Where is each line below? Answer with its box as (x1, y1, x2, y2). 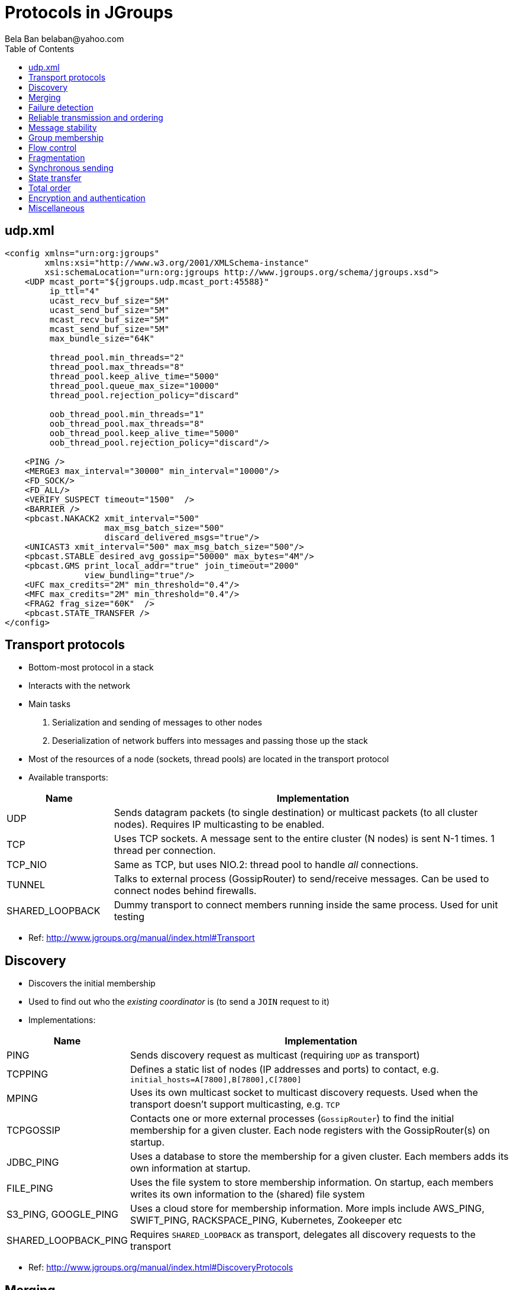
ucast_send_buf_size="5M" (49, 305, 170, 315)
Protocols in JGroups (5, 2, 173, 22)
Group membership (28, 132, 104, 143)
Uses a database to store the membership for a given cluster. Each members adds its (130, 1150, 509, 1163)
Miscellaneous (28, 202, 85, 213)
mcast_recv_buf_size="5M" (49, 314, 170, 324)
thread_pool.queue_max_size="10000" (49, 380, 220, 391)
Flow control (28, 142, 77, 153)
